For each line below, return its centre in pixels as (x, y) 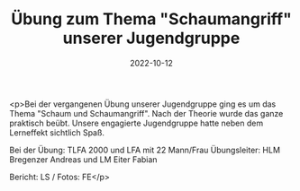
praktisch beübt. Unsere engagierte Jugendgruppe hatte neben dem (136, 123)
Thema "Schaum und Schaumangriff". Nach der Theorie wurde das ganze (146, 113)
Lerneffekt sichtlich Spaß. (57, 132)
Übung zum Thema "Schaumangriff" (151, 19)
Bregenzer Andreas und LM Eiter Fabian (83, 159)
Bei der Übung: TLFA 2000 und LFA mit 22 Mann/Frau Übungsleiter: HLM (145, 150)
